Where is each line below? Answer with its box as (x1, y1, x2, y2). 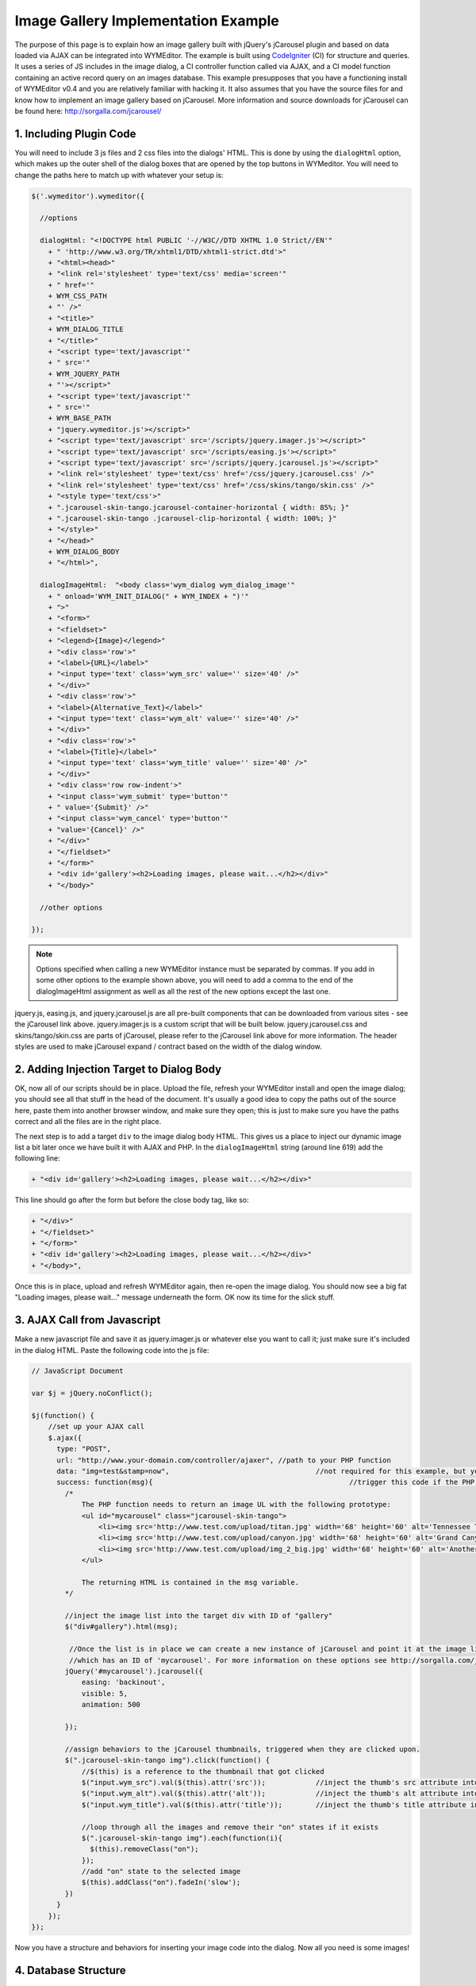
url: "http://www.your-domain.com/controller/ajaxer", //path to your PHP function (56, 1455, 392, 1465)
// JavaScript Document (31, 1366, 125, 1376)
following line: (14, 1153, 60, 1163)
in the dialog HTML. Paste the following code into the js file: (14, 1345, 209, 1354)
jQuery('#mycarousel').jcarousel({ (64, 1667, 204, 1676)
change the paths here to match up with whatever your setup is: (14, 170, 224, 180)
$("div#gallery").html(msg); (64, 1622, 178, 1632)
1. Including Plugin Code (14, 127, 136, 141)
